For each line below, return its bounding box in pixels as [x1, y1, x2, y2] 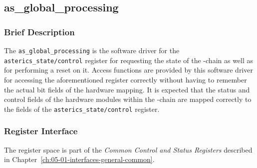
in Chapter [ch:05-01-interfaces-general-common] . [4, 154, 155, 165]
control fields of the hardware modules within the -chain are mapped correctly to [4, 94, 252, 104]
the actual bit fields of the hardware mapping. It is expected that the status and [4, 84, 250, 94]
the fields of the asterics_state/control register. [4, 103, 160, 114]
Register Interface [4, 125, 78, 137]
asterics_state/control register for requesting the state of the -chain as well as [4, 55, 254, 65]
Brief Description [4, 25, 75, 38]
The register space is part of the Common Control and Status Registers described [4, 144, 253, 155]
